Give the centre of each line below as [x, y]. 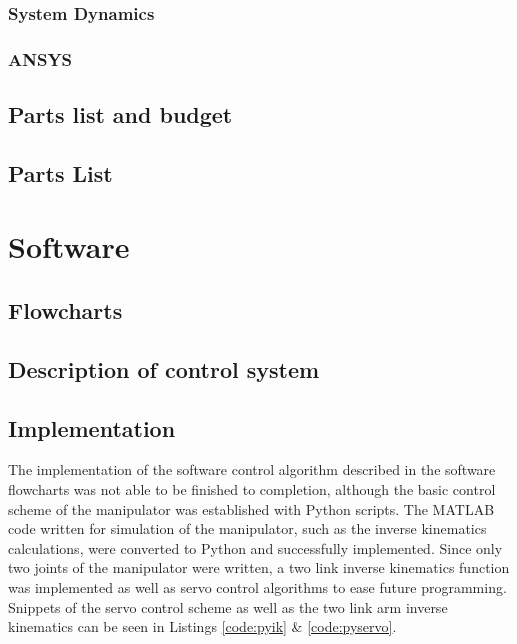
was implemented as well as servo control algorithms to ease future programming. [257, 586]
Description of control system [164, 368]
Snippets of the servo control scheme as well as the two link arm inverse [228, 606]
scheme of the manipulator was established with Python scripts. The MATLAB [251, 508]
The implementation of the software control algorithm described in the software [252, 469]
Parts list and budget [120, 114]
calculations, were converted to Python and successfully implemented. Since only [255, 547]
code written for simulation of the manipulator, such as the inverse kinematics [247, 528]
